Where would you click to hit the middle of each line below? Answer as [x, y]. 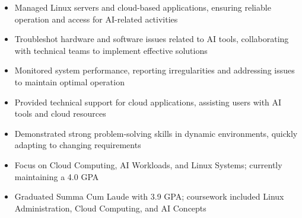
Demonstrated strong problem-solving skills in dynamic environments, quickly [156, 133]
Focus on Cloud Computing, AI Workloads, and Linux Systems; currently [148, 164]
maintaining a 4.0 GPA [57, 176]
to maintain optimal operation [69, 81]
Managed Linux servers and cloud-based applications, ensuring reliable [143, 7]
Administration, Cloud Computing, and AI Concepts [110, 208]
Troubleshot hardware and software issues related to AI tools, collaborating [152, 39]
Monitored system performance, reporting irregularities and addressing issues [155, 70]
